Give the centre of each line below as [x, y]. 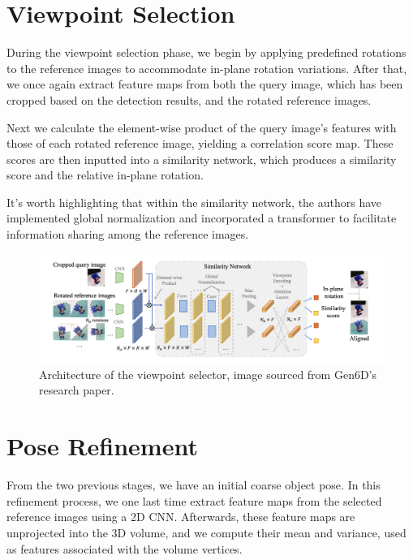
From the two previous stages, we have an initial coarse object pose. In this [194, 485]
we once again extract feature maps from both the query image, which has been [205, 84]
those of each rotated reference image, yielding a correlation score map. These [200, 143]
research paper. [77, 390]
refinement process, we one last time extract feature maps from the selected [194, 500]
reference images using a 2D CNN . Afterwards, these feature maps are [181, 517]
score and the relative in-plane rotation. [105, 175]
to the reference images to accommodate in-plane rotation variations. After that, [207, 68]
